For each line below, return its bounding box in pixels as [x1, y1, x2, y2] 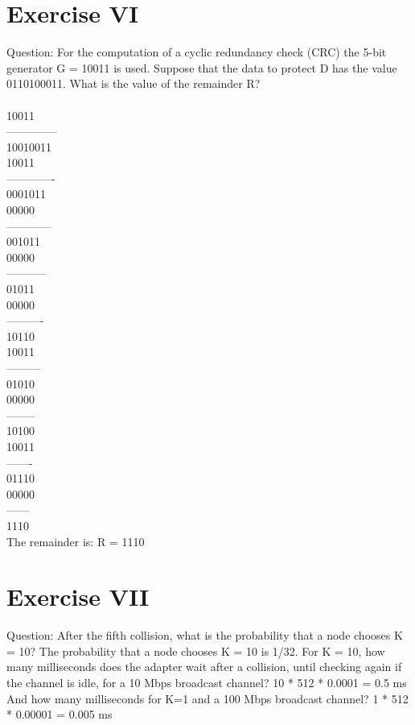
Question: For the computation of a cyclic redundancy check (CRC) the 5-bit [6, 43, 387, 60]
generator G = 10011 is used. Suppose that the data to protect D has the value [6, 59, 397, 76]
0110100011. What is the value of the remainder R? [6, 75, 261, 92]
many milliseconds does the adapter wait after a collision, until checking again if [6, 658, 402, 675]
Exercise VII [6, 580, 150, 613]
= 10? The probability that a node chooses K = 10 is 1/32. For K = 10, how [6, 642, 385, 659]
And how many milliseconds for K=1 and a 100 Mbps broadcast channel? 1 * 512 [6, 690, 409, 706]
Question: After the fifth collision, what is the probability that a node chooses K [6, 627, 403, 644]
